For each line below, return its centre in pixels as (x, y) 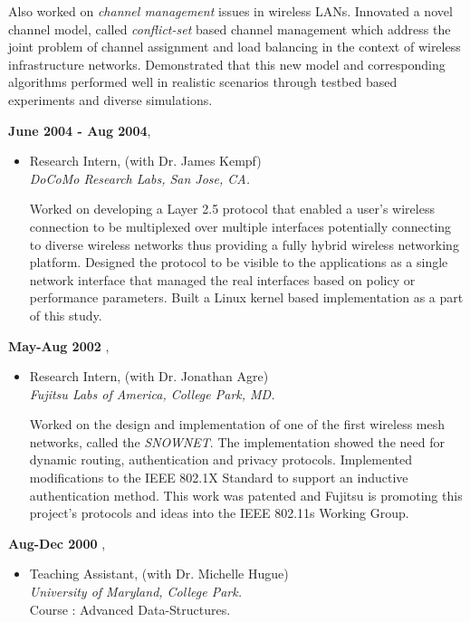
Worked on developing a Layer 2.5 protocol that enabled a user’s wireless (232, 209)
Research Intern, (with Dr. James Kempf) (145, 161)
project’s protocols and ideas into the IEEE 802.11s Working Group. (219, 513)
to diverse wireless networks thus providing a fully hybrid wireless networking (244, 244)
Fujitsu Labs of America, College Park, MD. (152, 393)
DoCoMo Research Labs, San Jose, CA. (140, 178)
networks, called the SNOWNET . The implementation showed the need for (237, 441)
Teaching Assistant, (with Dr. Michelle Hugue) (159, 574)
